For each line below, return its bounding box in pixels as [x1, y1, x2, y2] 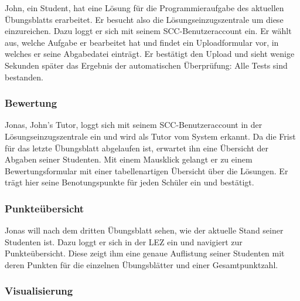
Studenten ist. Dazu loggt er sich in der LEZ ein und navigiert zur [5, 235, 243, 248]
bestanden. [5, 70, 43, 83]
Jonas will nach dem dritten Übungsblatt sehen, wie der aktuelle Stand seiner [5, 224, 284, 236]
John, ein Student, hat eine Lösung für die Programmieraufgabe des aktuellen [5, 2, 284, 13]
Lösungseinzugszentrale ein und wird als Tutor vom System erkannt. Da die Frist [5, 130, 296, 142]
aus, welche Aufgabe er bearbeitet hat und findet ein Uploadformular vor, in [5, 36, 279, 48]
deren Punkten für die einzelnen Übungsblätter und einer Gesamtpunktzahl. [5, 258, 278, 270]
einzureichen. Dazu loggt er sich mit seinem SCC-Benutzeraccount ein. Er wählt [5, 25, 292, 37]
